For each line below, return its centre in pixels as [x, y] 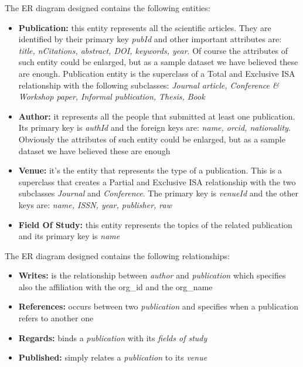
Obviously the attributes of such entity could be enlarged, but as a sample [152, 139]
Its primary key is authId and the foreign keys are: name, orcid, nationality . [154, 128]
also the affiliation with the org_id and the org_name [115, 286]
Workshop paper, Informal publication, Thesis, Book [112, 96]
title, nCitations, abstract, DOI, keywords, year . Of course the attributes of [153, 50]
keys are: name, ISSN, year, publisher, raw [95, 204]
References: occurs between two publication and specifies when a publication [158, 306]
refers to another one [56, 318]
